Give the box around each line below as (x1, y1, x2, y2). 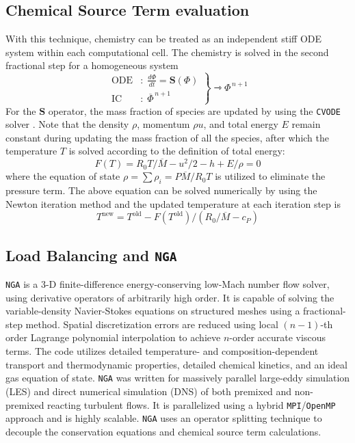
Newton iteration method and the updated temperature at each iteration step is (5, 196, 341, 211)
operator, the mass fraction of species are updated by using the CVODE (48, 103, 341, 118)
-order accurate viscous (229, 330, 326, 345)
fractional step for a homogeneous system (5, 58, 179, 72)
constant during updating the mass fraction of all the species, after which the (5, 130, 330, 144)
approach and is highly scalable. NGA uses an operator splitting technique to (5, 411, 322, 425)
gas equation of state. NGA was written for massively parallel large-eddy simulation (5, 371, 350, 385)
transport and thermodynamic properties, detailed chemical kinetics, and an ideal (5, 357, 347, 371)
